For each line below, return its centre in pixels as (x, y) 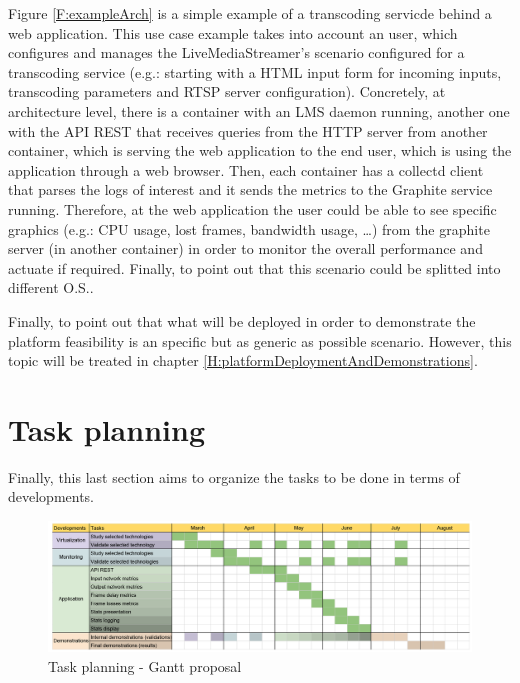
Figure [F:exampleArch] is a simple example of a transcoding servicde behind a (250, 13)
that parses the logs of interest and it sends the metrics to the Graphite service (250, 189)
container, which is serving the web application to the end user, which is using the (260, 150)
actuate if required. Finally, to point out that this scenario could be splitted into (254, 267)
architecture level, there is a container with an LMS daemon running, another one (259, 110)
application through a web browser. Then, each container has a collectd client (246, 169)
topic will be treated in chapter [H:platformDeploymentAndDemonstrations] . (243, 360)
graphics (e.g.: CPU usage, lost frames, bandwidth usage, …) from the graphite (249, 228)
